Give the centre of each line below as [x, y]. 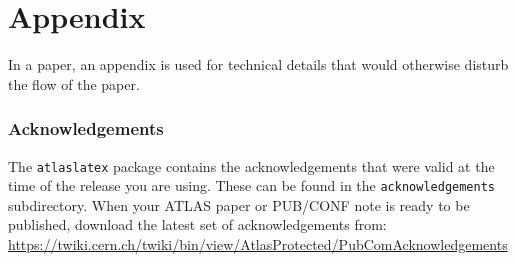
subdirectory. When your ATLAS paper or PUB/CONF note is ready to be [239, 204]
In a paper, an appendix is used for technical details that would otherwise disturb [258, 64]
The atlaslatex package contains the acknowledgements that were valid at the [251, 165]
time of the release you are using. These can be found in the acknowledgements [251, 185]
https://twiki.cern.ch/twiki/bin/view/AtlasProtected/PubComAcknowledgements [258, 244]
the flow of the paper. [74, 83]
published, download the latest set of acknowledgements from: [197, 224]
